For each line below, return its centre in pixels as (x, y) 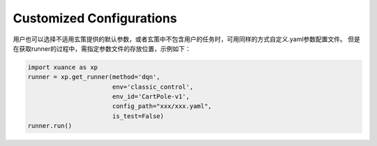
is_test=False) (138, 116)
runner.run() (50, 126)
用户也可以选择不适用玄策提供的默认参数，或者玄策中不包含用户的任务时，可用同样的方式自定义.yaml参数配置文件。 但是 (187, 39)
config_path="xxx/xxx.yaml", (162, 106)
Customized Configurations (95, 18)
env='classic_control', (153, 87)
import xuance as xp (62, 67)
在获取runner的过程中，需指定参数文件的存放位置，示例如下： (102, 48)
